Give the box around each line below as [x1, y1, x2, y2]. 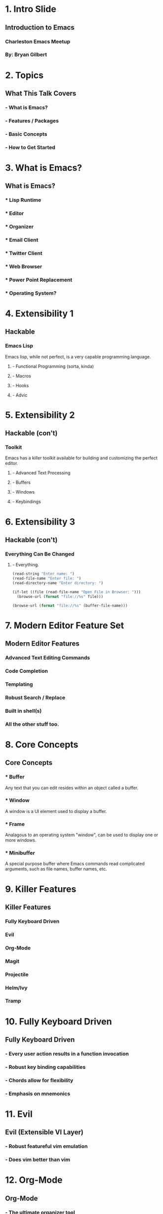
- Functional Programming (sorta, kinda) [12, 363, 94, 369]
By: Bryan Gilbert [5, 51, 47, 58]
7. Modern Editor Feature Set [5, 620, 124, 631]
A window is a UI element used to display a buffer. [5, 808, 107, 814]
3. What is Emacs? [5, 162, 82, 173]
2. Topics [5, 69, 43, 81]
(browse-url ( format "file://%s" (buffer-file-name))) [12, 603, 128, 608]
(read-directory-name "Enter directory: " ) [12, 581, 104, 586]
